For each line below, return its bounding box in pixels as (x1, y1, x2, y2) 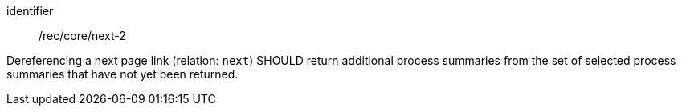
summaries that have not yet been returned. (6, 67, 239, 81)
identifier (6, 4, 54, 18)
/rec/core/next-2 (39, 29, 126, 42)
